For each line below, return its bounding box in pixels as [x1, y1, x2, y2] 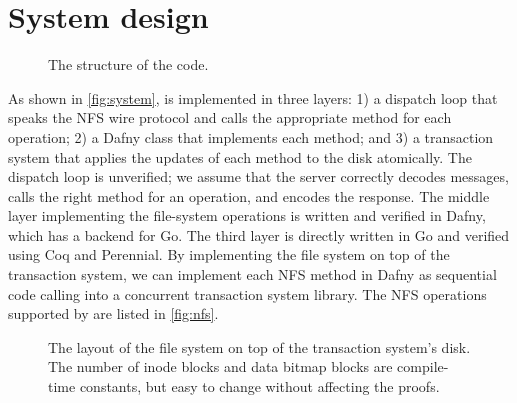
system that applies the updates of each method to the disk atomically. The [8, 146, 472, 167]
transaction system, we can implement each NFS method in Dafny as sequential [8, 264, 497, 285]
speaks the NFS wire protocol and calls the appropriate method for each [8, 107, 452, 128]
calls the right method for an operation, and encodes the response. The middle [8, 185, 490, 206]
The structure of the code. [48, 54, 209, 75]
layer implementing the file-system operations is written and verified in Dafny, [8, 205, 486, 226]
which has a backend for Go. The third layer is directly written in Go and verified [8, 224, 510, 245]
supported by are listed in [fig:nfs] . [8, 303, 219, 324]
